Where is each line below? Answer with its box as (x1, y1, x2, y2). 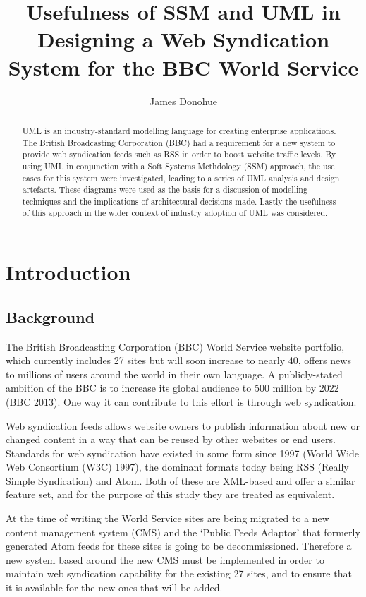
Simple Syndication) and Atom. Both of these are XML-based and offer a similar (6, 473, 355, 488)
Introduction (6, 258, 131, 287)
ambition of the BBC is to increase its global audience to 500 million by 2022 (6, 380, 339, 395)
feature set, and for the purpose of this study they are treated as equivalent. (6, 487, 335, 502)
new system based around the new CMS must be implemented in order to (6, 552, 324, 567)
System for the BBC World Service (8, 52, 359, 81)
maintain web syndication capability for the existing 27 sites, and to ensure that (6, 566, 352, 581)
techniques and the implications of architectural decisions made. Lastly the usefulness (22, 195, 336, 207)
